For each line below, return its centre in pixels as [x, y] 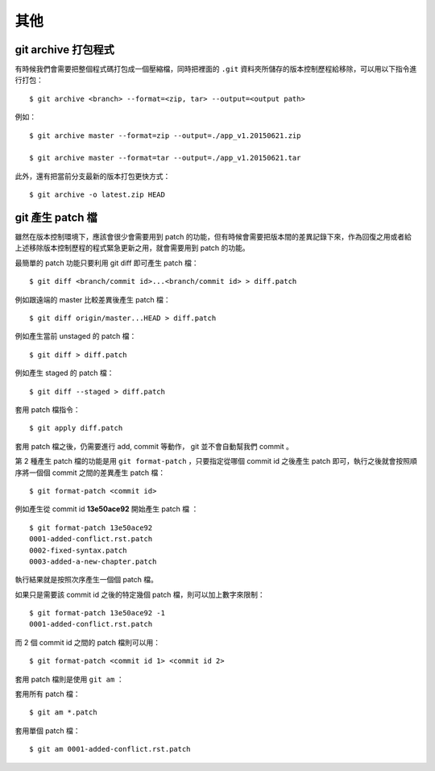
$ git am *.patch [63, 713]
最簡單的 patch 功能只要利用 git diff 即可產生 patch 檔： [107, 263]
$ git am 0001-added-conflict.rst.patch [110, 749]
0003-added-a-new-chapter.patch [93, 561]
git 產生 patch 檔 [56, 217]
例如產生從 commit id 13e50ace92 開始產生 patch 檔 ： [107, 509]
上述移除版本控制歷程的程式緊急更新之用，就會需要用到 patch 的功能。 [132, 248]
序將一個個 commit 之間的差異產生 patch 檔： [90, 473]
